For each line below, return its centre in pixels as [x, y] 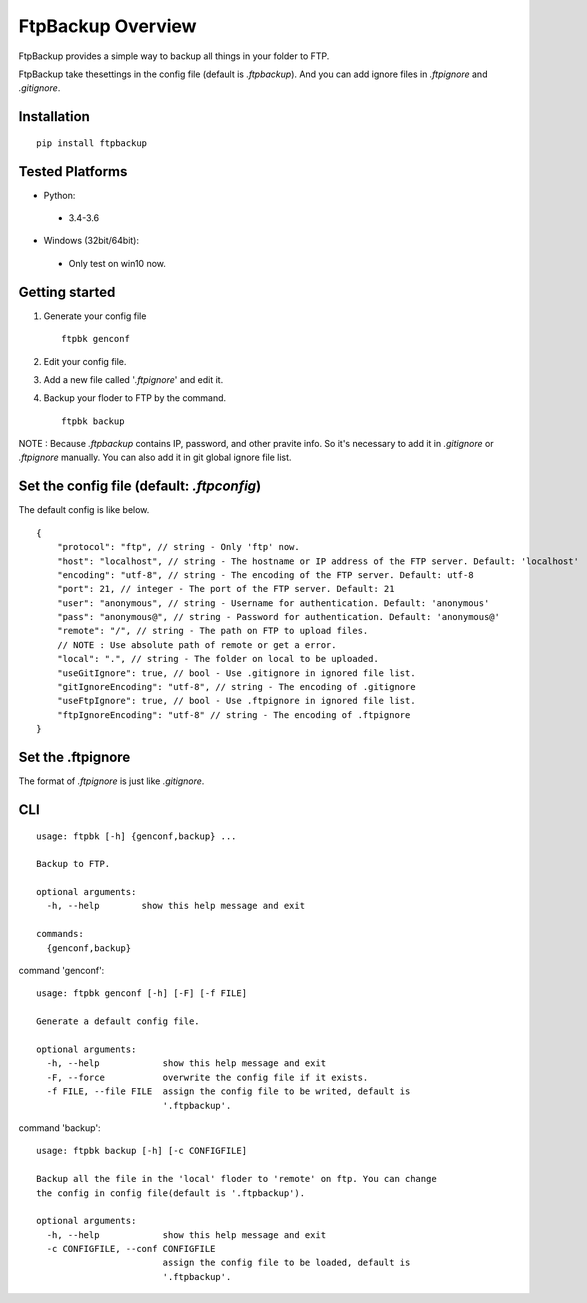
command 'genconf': [61, 971]
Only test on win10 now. [117, 263]
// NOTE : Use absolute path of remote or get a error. [196, 644]
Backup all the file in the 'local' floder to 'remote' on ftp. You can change [236, 1179]
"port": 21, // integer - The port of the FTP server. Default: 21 [225, 589]
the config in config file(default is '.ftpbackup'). [170, 1193]
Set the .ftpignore [74, 757]
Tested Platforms [73, 171]
